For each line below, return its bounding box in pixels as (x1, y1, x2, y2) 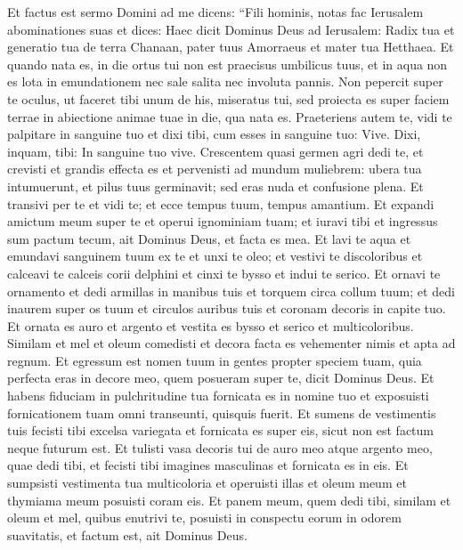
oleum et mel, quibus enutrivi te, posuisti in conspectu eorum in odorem (7, 508, 402, 527)
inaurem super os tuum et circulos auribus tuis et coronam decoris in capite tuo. (7, 299, 446, 318)
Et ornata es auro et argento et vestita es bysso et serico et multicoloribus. (7, 316, 414, 335)
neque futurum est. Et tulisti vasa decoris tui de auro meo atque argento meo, (7, 438, 433, 457)
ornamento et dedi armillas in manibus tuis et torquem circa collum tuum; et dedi (7, 281, 455, 300)
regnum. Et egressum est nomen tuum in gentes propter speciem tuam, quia (7, 351, 422, 369)
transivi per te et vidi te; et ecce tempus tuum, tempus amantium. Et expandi (7, 194, 435, 213)
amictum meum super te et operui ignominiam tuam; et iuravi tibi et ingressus (7, 212, 438, 231)
